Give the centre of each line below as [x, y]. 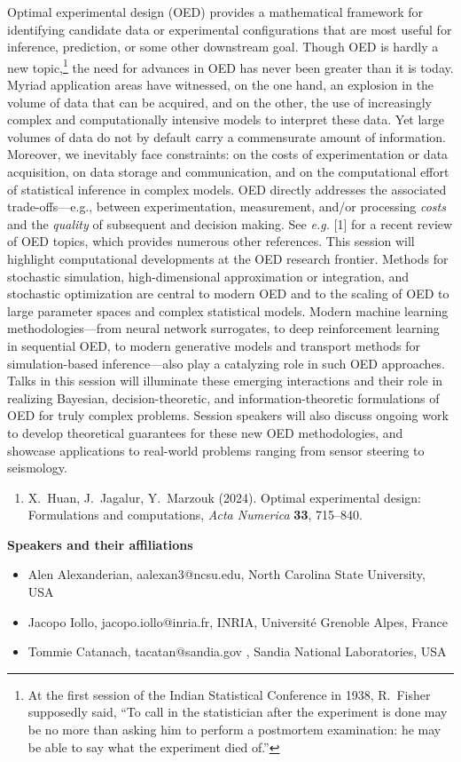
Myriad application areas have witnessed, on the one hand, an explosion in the [221, 85]
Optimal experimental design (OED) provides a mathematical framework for [215, 12]
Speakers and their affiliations [100, 544]
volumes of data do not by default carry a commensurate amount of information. [227, 136]
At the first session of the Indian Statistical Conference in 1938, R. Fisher [229, 694]
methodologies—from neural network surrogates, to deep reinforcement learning [223, 328]
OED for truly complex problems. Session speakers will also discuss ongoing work [228, 415]
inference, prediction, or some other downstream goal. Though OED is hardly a [223, 47]
